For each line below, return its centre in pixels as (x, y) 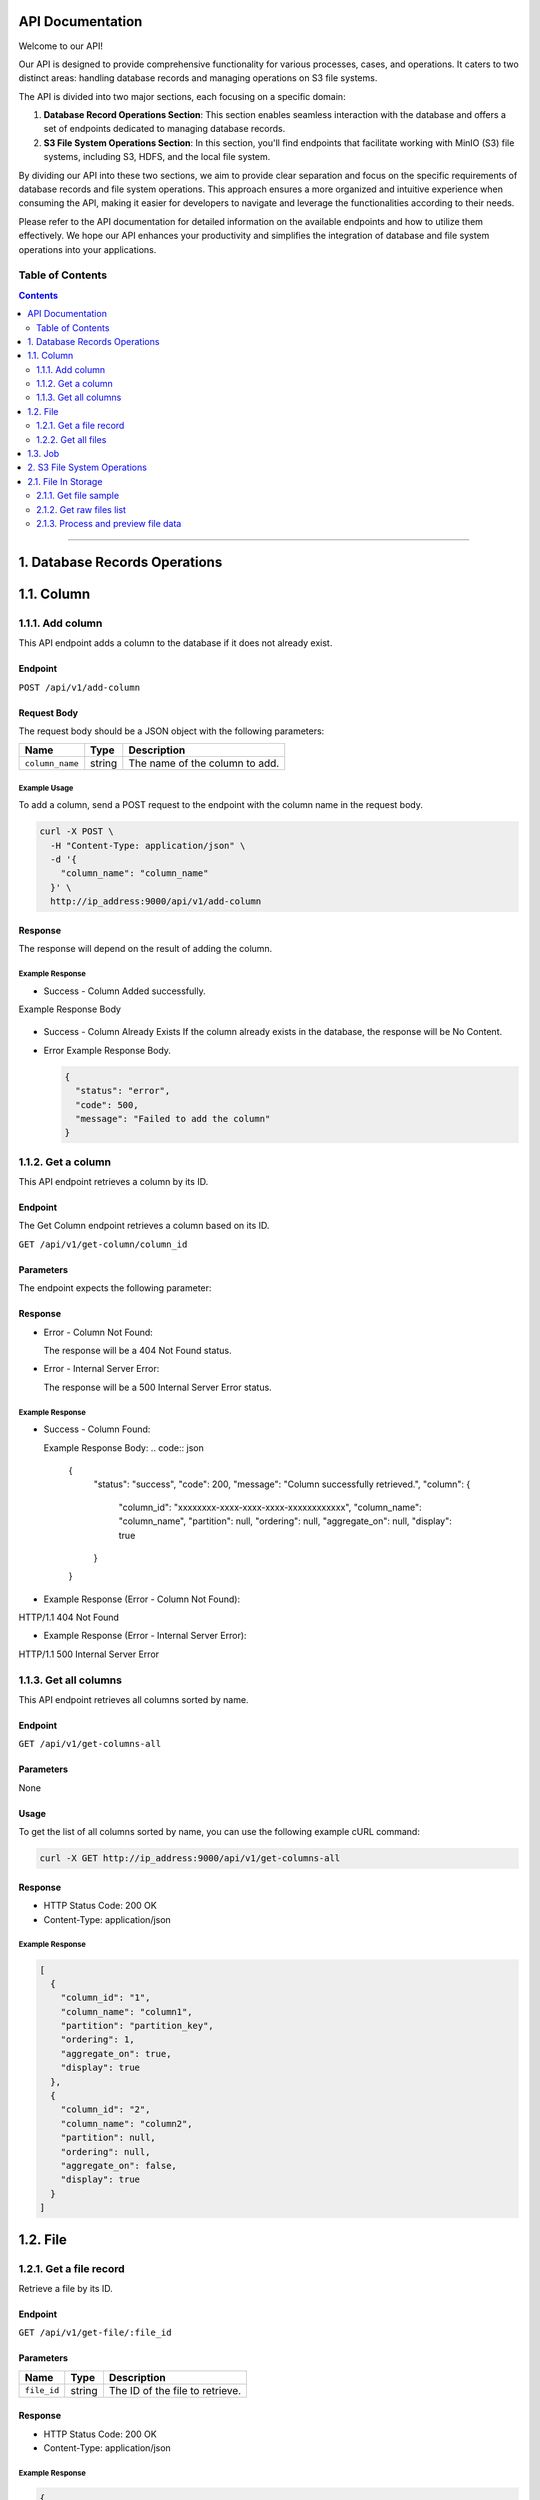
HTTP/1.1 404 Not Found (69, 1617)
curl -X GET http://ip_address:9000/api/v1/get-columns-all (190, 1858)
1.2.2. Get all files (71, 439)
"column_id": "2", (105, 2109)
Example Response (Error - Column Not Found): (141, 1599)
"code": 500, (107, 1104)
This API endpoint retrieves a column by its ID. (113, 1182)
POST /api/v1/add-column (79, 687)
